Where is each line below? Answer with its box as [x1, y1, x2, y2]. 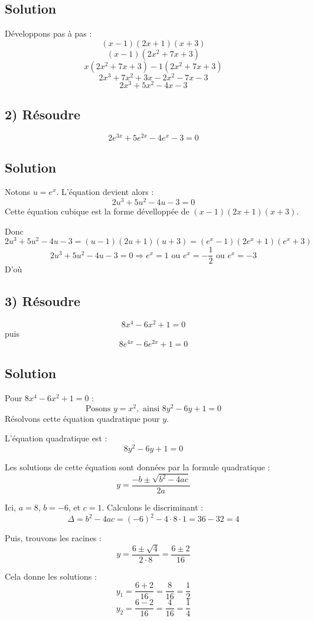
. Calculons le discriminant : [102, 501, 204, 513]
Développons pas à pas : [5, 27, 92, 40]
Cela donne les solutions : [5, 570, 97, 582]
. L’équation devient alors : [56, 186, 154, 198]
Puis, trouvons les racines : [5, 532, 102, 544]
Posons [85, 404, 111, 413]
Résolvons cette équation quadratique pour [5, 412, 160, 424]
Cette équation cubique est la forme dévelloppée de [5, 205, 189, 217]
